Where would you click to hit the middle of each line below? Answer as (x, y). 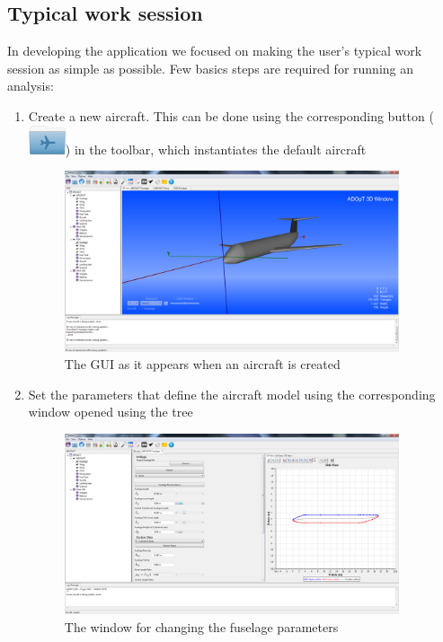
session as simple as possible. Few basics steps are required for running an (211, 68)
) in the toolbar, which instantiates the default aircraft (216, 149)
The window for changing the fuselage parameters (201, 626)
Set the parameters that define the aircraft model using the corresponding (232, 394)
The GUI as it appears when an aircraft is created (202, 364)
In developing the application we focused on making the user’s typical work (215, 51)
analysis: (31, 86)
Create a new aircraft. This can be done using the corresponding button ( (231, 115)
